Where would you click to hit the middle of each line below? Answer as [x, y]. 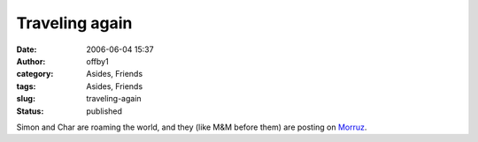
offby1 [98, 61]
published [104, 111]
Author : [31, 61]
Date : [27, 49]
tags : [26, 86]
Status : [30, 111]
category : [35, 74]
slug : [26, 99]
